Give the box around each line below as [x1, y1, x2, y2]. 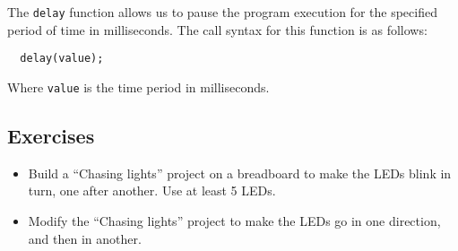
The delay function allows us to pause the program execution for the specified [7, 3, 437, 21]
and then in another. [28, 229, 142, 247]
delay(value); [20, 52, 104, 65]
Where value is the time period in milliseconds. [7, 77, 270, 96]
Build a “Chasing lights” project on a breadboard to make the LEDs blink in [28, 163, 452, 182]
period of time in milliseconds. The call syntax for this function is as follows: [7, 20, 428, 39]
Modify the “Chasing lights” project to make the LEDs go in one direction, [28, 211, 441, 229]
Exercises [7, 121, 95, 149]
